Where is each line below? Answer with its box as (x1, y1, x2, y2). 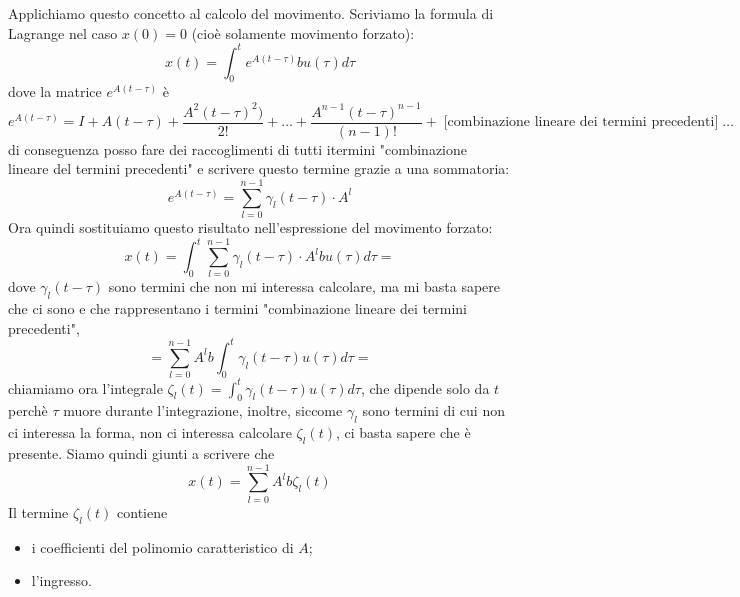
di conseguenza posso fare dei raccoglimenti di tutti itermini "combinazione (8, 138, 468, 159)
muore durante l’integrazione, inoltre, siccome (63, 400, 343, 421)
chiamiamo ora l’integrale (8, 377, 163, 398)
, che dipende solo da (360, 377, 490, 398)
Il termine (8, 501, 69, 522)
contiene (117, 501, 168, 522)
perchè (8, 400, 48, 421)
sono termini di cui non (362, 400, 505, 421)
